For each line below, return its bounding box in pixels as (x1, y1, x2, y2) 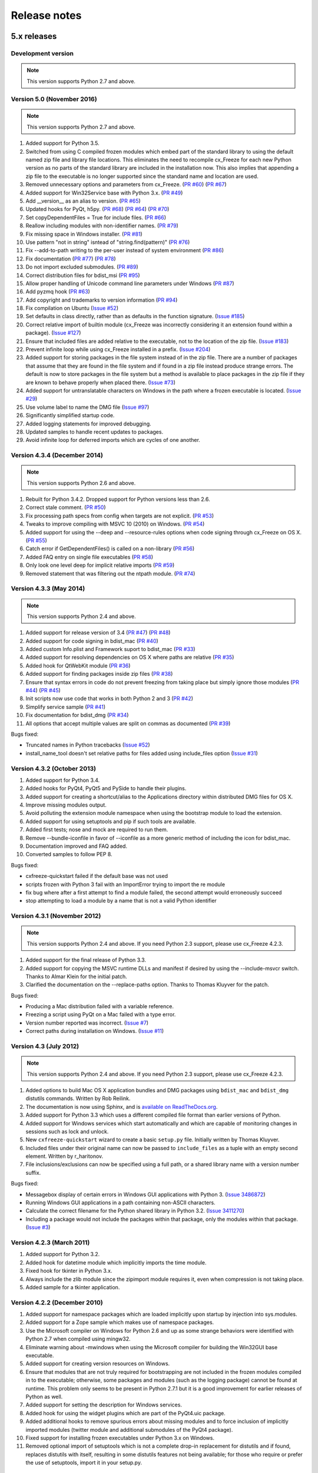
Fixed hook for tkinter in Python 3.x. (25, 1267, 112, 1274)
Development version (11, 49, 74, 57)
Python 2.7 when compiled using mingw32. (25, 1335, 131, 1343)
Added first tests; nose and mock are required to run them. (25, 826, 168, 833)
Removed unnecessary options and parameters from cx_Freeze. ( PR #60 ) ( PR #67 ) (25, 181, 227, 188)
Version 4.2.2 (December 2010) (11, 1298, 103, 1306)
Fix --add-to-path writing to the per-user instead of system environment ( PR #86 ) (25, 247, 224, 254)
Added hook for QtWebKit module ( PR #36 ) (25, 662, 131, 669)
